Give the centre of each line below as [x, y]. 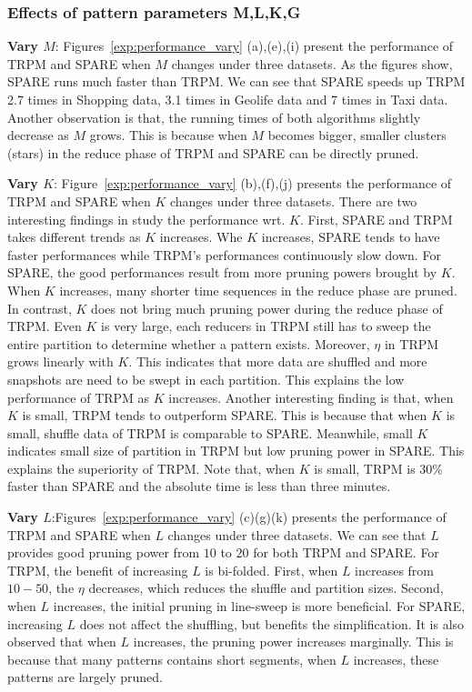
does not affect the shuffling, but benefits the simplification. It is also [272, 623]
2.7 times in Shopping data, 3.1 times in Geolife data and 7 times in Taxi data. [228, 99]
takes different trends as [74, 237]
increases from [395, 570]
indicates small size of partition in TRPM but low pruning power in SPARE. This [236, 451]
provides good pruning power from [104, 552]
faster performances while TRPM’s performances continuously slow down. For [224, 254]
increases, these [396, 659]
